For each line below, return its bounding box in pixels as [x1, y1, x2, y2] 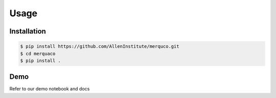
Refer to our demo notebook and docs [9, 86, 90, 92]
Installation [9, 27, 46, 36]
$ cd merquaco [20, 51, 56, 56]
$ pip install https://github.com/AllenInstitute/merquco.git [20, 44, 179, 49]
